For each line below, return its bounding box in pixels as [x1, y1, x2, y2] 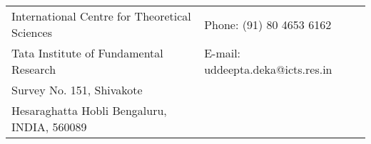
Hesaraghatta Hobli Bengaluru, [11, 102, 167, 118]
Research [11, 61, 56, 77]
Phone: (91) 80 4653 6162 [204, 16, 332, 33]
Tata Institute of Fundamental [11, 45, 163, 61]
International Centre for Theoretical [11, 8, 191, 24]
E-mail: [204, 45, 241, 61]
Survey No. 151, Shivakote [11, 82, 143, 98]
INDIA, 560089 [11, 118, 87, 135]
